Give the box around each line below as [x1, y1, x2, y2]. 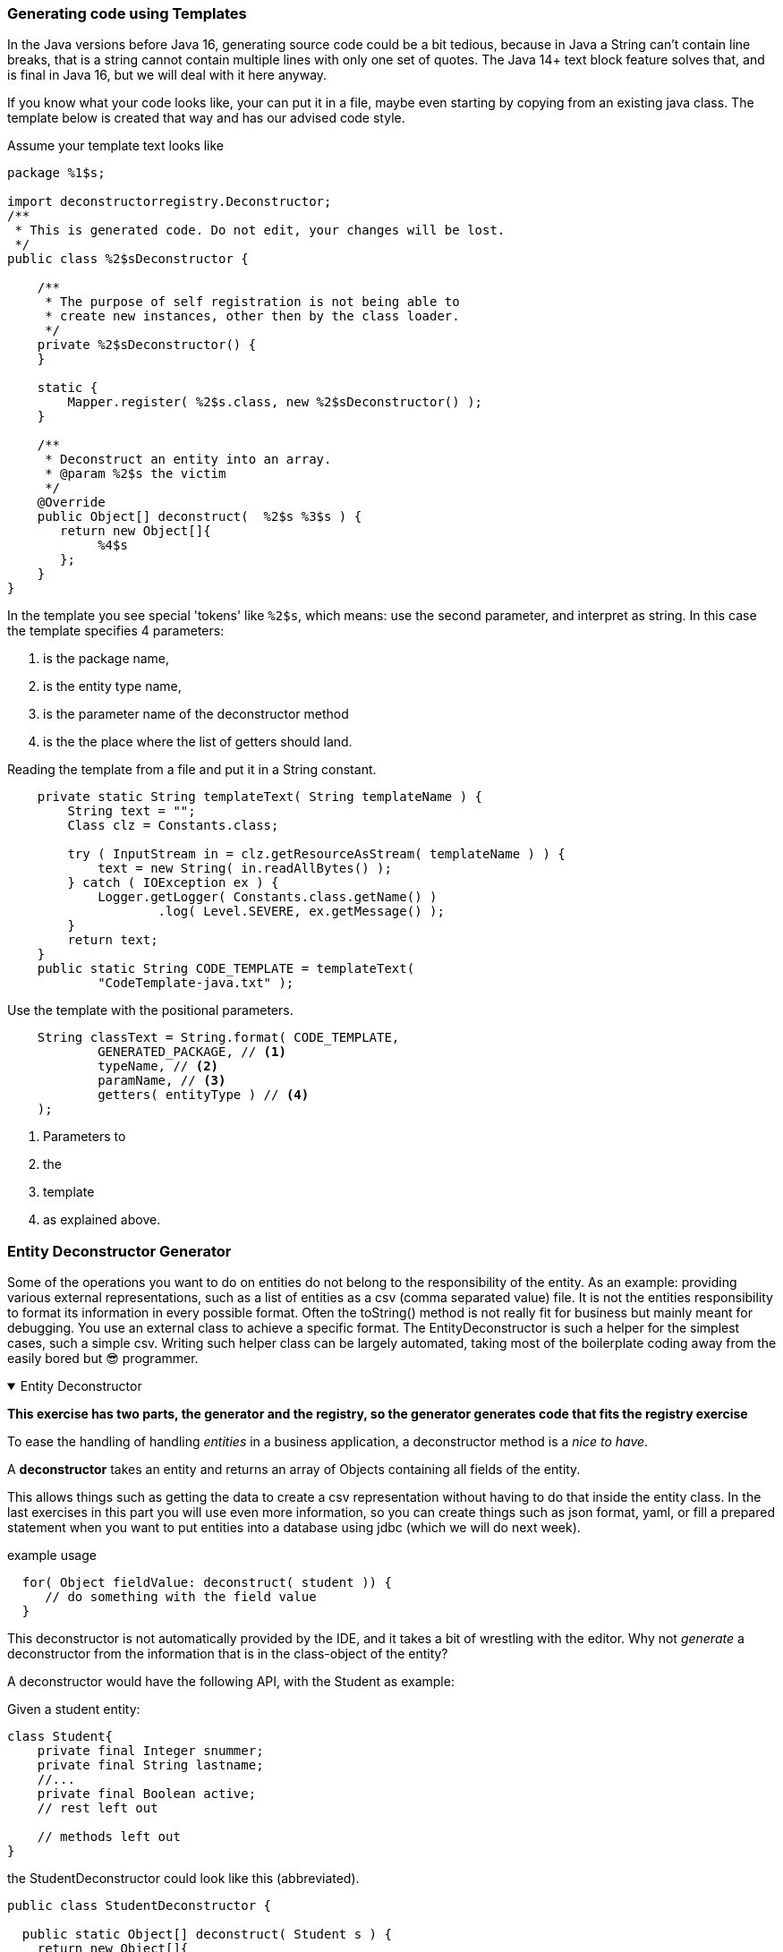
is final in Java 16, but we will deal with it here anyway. [7, 67, 328, 83]
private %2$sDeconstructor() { [37, 337, 257, 353]
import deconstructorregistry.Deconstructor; [7, 194, 332, 209]
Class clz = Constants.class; [67, 818, 279, 833]
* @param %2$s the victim [45, 466, 226, 482]
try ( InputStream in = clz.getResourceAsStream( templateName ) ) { [67, 847, 566, 862]
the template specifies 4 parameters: [7, 623, 225, 639]
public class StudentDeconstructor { [7, 1898, 272, 1914]
